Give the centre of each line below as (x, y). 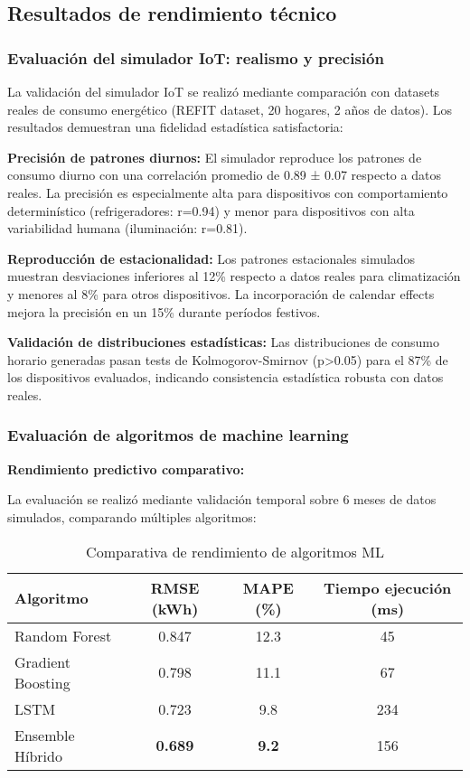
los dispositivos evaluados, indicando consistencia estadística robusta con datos (226, 377)
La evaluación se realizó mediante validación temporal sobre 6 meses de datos (222, 499)
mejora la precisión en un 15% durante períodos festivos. (164, 311)
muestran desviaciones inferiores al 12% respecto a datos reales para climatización (234, 276)
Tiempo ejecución (388, 587)
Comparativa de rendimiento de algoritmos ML (235, 551)
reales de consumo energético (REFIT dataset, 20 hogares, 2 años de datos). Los (230, 109)
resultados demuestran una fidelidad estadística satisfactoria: (175, 127)
